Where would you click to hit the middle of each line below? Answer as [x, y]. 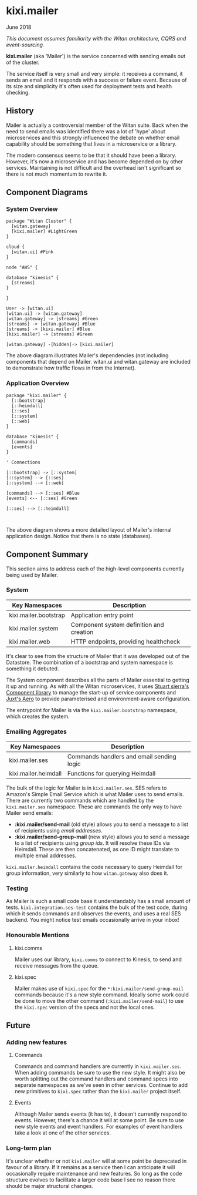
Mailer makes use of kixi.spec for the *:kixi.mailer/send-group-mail [99, 988]
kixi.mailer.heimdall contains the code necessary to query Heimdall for [94, 867]
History [20, 111]
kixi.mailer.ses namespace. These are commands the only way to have [94, 807]
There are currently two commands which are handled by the [80, 801]
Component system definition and [117, 625]
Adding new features [37, 1042]
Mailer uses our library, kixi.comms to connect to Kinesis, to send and [98, 959]
